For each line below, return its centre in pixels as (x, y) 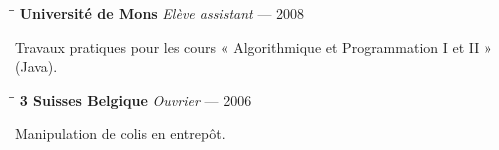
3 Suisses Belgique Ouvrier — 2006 (135, 99)
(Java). (36, 66)
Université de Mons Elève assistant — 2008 (162, 13)
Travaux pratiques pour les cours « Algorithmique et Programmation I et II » (253, 46)
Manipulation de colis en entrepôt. (120, 133)
